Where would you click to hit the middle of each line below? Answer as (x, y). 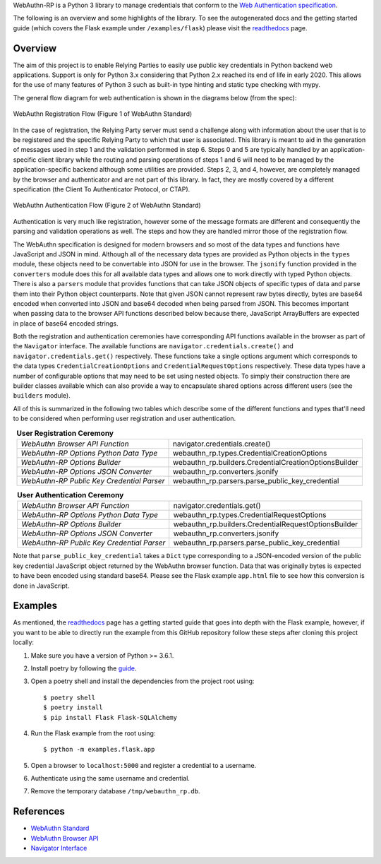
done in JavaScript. (41, 586)
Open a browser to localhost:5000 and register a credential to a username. (144, 765)
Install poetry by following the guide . (84, 668)
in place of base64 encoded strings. (66, 323)
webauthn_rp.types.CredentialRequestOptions (250, 515)
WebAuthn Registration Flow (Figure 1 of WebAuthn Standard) (103, 114)
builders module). (42, 396)
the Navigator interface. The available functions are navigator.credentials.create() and (153, 346)
